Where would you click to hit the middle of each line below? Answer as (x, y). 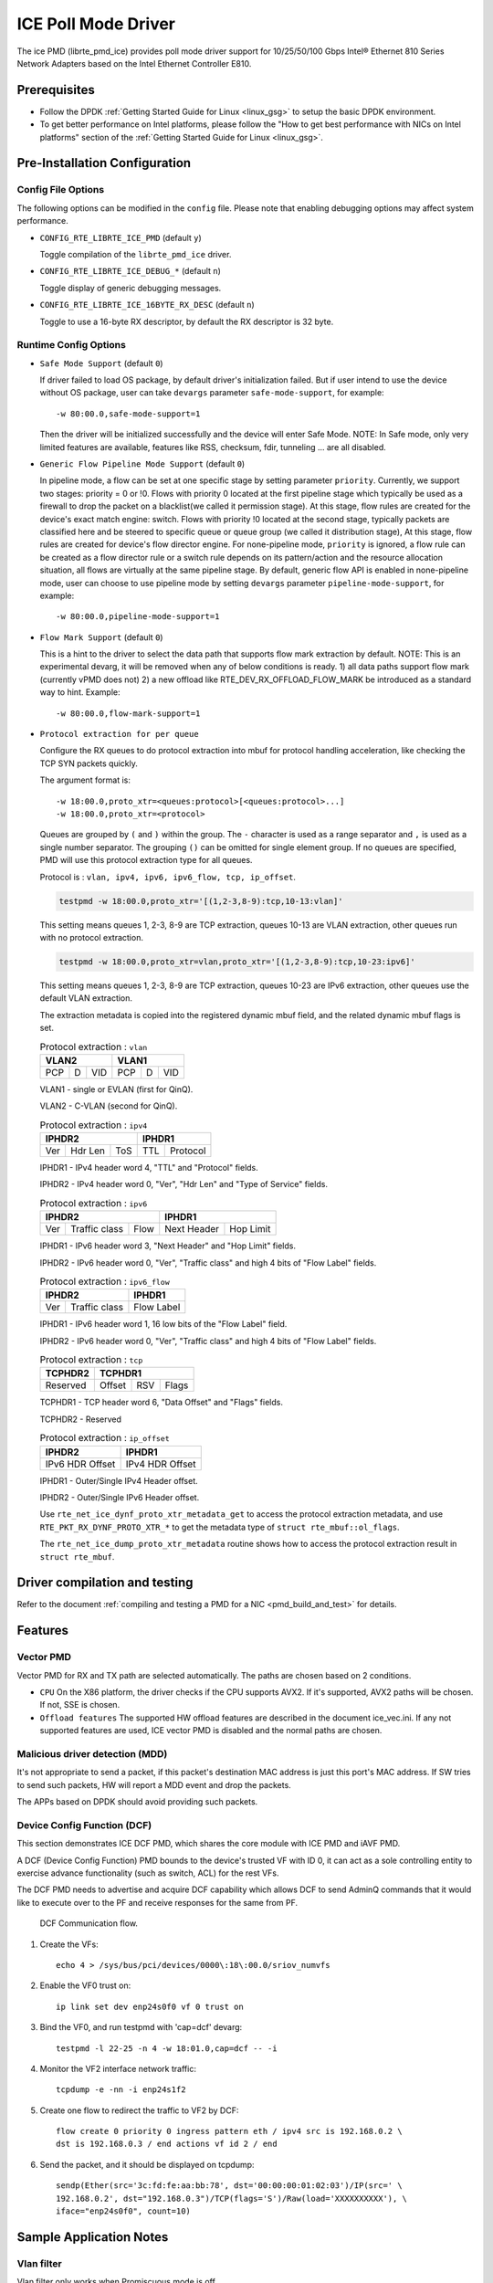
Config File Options (61, 190)
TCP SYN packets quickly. (89, 763)
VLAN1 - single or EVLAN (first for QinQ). (116, 1089)
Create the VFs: (69, 1944)
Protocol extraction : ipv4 (94, 1125)
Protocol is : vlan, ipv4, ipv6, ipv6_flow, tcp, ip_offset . (168, 877)
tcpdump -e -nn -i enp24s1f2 (121, 2090)
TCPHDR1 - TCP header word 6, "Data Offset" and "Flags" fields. (161, 1403)
